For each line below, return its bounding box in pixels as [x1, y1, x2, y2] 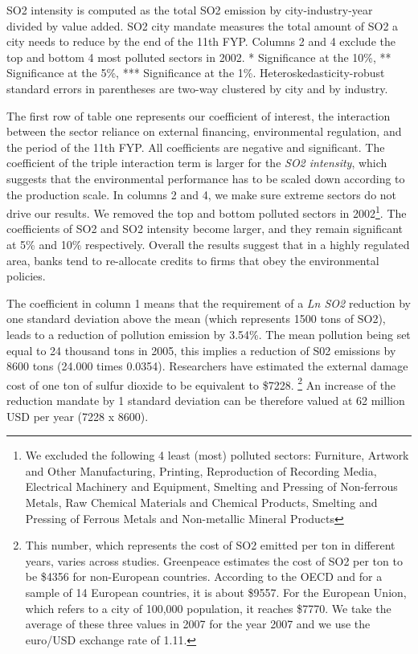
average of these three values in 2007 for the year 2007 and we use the [25, 615, 371, 632]
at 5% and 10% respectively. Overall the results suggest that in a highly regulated [6, 235, 410, 252]
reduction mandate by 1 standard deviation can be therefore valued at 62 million [6, 391, 405, 408]
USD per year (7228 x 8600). [6, 407, 149, 424]
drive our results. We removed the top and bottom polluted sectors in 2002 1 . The [6, 202, 407, 221]
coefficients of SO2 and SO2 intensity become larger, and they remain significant [6, 220, 404, 237]
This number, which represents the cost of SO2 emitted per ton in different [25, 537, 395, 554]
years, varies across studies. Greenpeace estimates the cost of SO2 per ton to [25, 552, 403, 569]
